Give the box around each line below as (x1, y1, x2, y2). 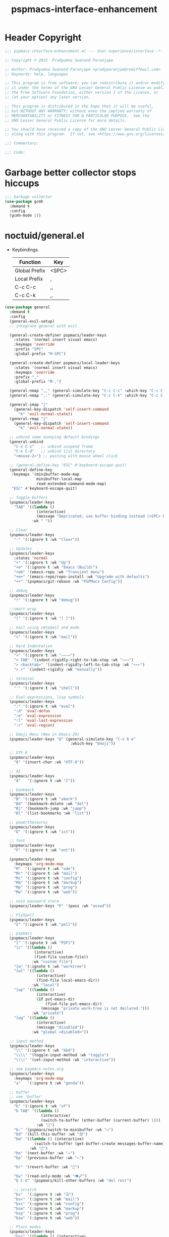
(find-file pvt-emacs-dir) (45, 1001, 102, 1006)
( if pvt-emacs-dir (36, 996, 75, 1002)
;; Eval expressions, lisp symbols (9, 695, 84, 700)
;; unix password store (9, 899, 59, 904)
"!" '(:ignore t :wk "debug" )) (14, 597, 80, 602)
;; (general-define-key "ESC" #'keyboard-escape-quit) (9, 463, 127, 468)
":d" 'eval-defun (14, 709, 50, 714)
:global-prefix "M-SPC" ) (14, 352, 66, 357)
